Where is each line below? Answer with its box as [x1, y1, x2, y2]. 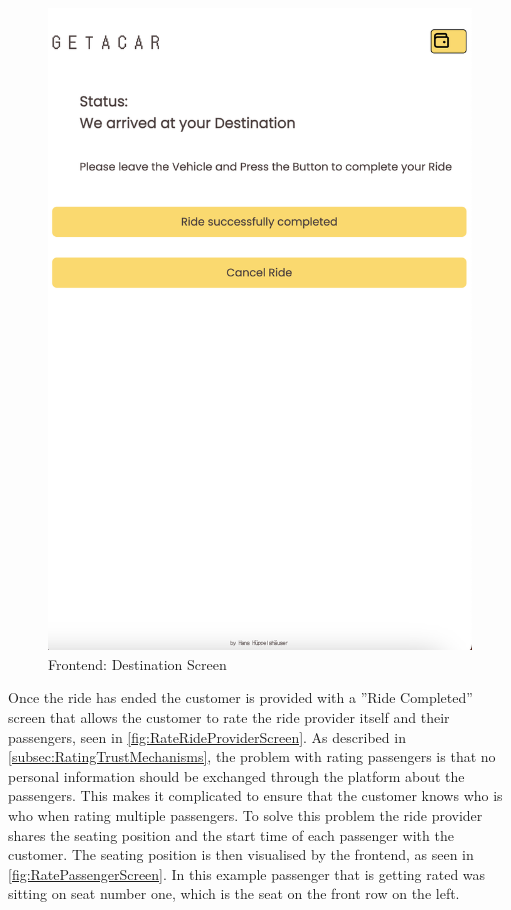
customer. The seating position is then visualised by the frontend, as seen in [8, 844, 474, 865]
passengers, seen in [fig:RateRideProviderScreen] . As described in [8, 726, 406, 747]
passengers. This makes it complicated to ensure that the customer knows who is [8, 785, 503, 806]
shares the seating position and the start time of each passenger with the [8, 824, 454, 845]
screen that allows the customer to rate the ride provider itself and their [8, 707, 450, 728]
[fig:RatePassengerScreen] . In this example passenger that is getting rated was [8, 863, 486, 884]
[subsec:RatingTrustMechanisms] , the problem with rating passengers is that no [8, 746, 496, 767]
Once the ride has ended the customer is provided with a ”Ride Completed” [8, 687, 473, 708]
